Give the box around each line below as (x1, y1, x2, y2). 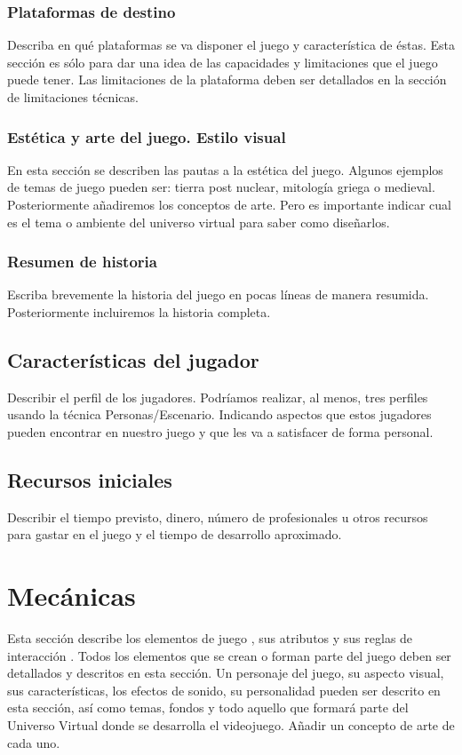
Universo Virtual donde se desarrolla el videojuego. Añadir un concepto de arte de (7, 716, 455, 735)
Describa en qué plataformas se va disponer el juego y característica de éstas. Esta (7, 36, 455, 54)
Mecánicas (7, 577, 136, 614)
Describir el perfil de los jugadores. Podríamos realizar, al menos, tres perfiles (7, 387, 428, 406)
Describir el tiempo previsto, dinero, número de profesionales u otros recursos (7, 507, 428, 526)
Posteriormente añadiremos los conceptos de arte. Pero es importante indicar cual (7, 195, 451, 213)
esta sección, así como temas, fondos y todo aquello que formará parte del (7, 698, 409, 717)
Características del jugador (7, 346, 259, 373)
